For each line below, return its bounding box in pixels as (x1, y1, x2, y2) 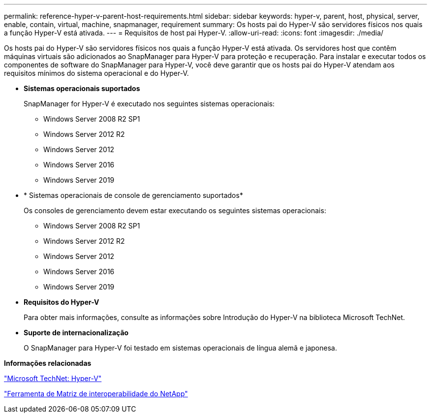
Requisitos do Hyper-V (24, 298, 99, 306)
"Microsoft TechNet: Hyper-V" (4, 374, 102, 383)
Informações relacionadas (4, 359, 92, 367)
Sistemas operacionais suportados (24, 84, 140, 93)
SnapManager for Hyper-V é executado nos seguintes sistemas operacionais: (24, 99, 275, 108)
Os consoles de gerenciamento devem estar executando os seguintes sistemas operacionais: (24, 206, 326, 215)
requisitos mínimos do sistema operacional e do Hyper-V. (4, 69, 189, 77)
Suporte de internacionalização (24, 328, 129, 337)
